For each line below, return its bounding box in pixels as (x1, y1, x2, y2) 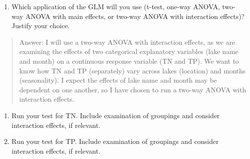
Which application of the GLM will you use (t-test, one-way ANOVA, (11, 1, 220, 11)
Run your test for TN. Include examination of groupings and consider (11, 110, 220, 120)
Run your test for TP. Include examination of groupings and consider (11, 136, 219, 146)
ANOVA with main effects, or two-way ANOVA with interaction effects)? (25, 11, 245, 21)
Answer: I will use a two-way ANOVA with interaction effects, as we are (19, 36, 235, 47)
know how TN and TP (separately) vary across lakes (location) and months (19, 65, 246, 75)
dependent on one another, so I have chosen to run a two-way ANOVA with (19, 84, 246, 94)
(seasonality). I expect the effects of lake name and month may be (19, 75, 217, 85)
